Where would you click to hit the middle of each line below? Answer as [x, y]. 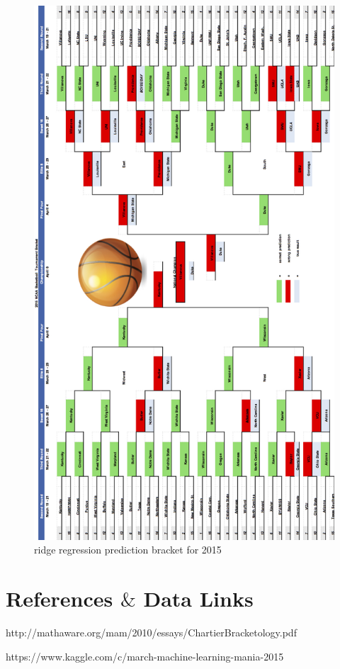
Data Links [198, 598]
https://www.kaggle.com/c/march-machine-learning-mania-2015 [145, 656]
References [59, 598]
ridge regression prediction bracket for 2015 [128, 550]
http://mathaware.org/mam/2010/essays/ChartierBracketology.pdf [151, 633]
